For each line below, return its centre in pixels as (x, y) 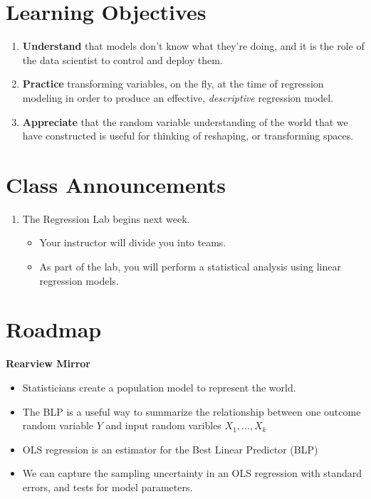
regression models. (79, 280)
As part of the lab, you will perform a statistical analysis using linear (190, 266)
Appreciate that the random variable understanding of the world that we (185, 121)
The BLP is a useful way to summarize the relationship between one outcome (192, 411)
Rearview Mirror (48, 363)
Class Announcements (116, 184)
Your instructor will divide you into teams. (133, 242)
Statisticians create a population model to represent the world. (159, 387)
